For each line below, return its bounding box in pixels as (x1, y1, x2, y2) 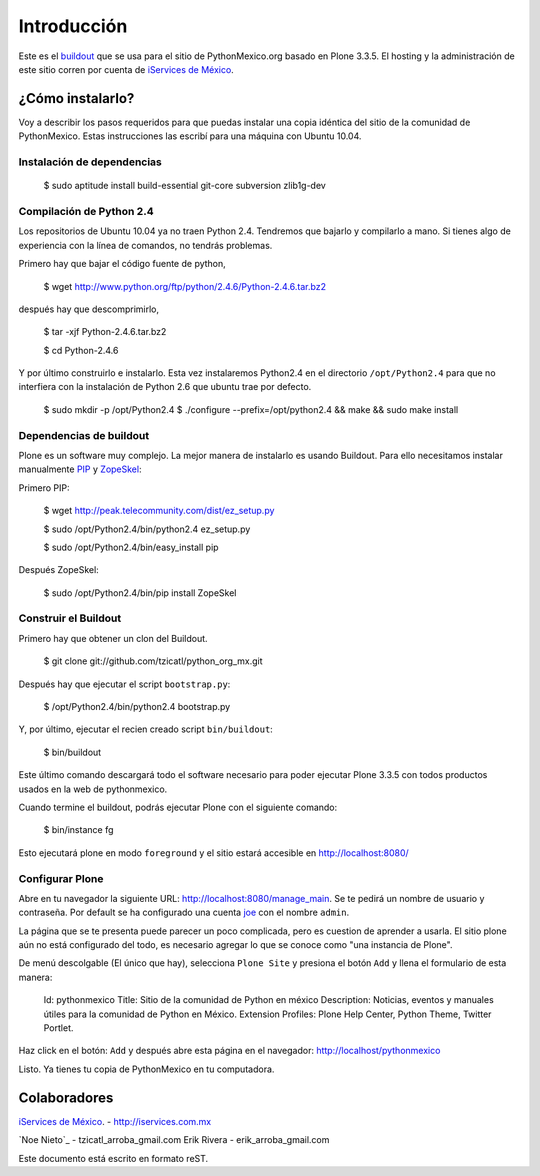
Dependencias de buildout (18, 428, 150, 442)
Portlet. (43, 1022, 74, 1034)
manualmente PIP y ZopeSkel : (18, 463, 142, 475)
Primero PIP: (18, 481, 70, 494)
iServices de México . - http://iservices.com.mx (18, 1115, 212, 1127)
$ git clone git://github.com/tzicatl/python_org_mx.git (43, 655, 264, 667)
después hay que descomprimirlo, (18, 303, 160, 315)
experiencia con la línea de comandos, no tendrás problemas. (18, 239, 273, 251)
